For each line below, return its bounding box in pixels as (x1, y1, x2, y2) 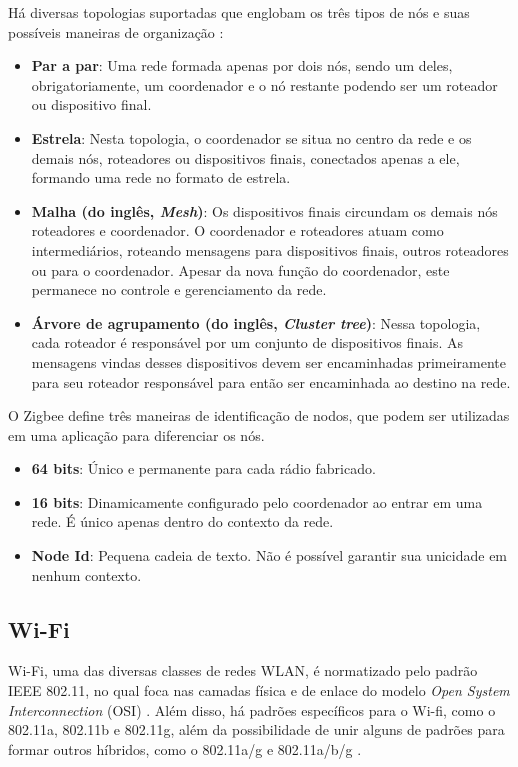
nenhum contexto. (31, 564, 142, 585)
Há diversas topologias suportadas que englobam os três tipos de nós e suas (8, 2, 470, 22)
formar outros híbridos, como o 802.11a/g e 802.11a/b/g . (8, 738, 362, 759)
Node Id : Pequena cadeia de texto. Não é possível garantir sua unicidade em (31, 545, 508, 566)
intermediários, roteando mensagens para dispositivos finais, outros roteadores (31, 239, 509, 260)
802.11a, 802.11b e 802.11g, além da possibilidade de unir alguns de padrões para (8, 719, 505, 740)
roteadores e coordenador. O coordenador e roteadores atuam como (31, 220, 444, 241)
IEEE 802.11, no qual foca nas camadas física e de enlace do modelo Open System (8, 680, 510, 701)
